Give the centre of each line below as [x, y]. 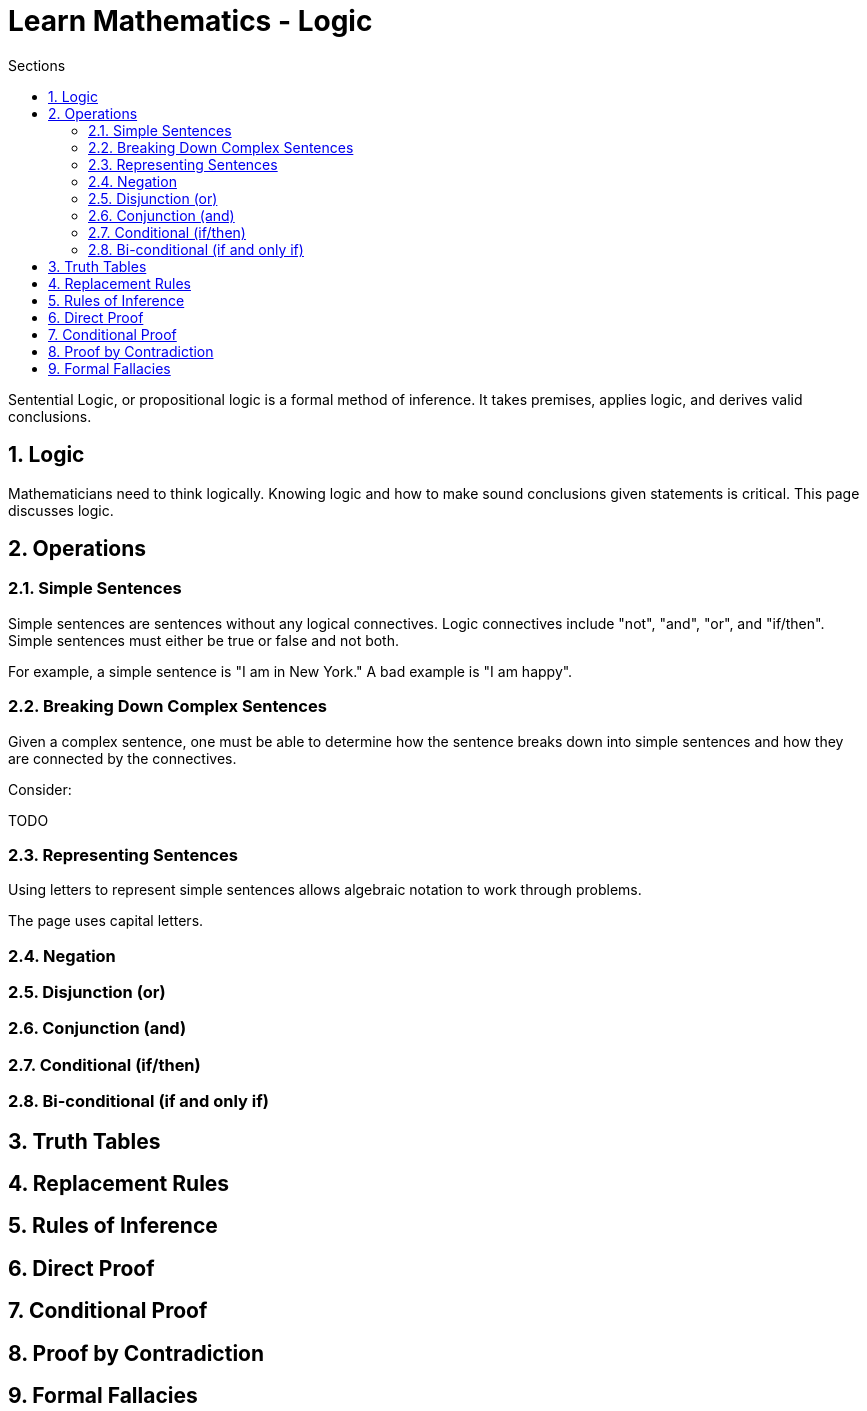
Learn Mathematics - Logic [190, 21]
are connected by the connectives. [122, 758]
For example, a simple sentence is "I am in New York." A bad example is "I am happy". [290, 671]
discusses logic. [61, 510]
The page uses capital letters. [106, 921]
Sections [37, 65]
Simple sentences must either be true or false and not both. [204, 640]
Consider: [40, 789]
